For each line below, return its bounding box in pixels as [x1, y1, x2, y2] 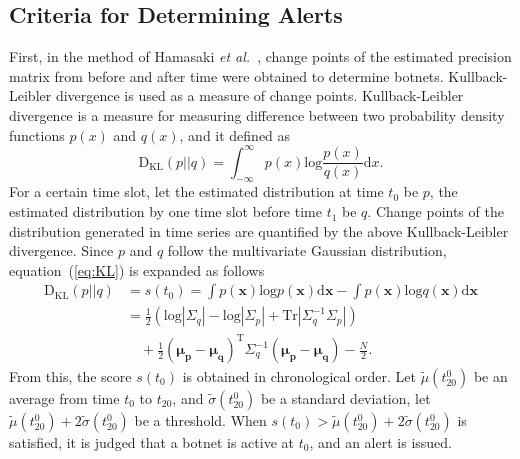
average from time [9, 388, 120, 409]
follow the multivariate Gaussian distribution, [167, 240, 447, 261]
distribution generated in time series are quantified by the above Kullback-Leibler [9, 220, 509, 241]
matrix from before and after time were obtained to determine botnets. [9, 65, 444, 86]
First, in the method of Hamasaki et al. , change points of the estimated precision [9, 46, 512, 67]
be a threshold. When [134, 410, 267, 431]
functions [9, 124, 65, 145]
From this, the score [9, 366, 132, 387]
